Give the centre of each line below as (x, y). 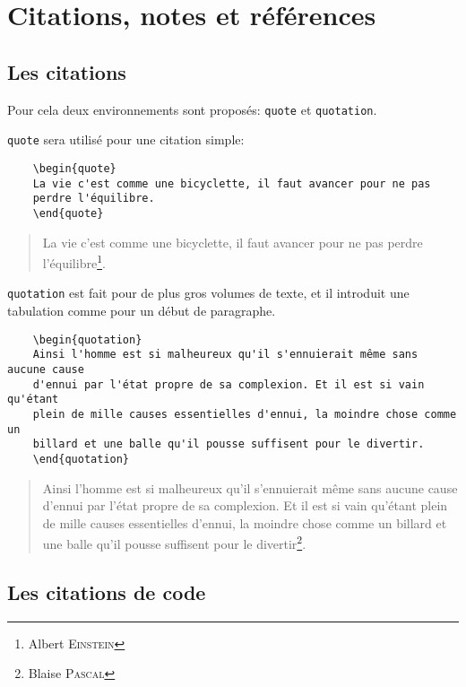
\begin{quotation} (87, 339)
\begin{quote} (74, 168)
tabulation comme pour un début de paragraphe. (142, 311)
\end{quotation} (81, 459)
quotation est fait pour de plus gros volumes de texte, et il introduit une (208, 293)
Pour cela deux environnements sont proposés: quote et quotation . (192, 109)
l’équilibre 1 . (74, 261)
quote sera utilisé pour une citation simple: (126, 139)
